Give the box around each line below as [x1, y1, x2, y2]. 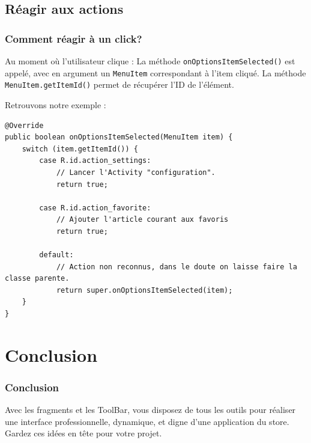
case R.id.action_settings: [39, 156, 151, 165]
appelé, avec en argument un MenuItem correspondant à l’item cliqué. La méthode [5, 66, 306, 79]
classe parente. [5, 274, 70, 283]
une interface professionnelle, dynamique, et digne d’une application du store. [5, 415, 289, 427]
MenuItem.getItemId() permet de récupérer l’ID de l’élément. [5, 78, 234, 91]
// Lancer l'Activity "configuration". [56, 168, 216, 177]
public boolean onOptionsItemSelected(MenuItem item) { [5, 133, 233, 142]
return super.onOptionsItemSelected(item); [56, 286, 233, 295]
